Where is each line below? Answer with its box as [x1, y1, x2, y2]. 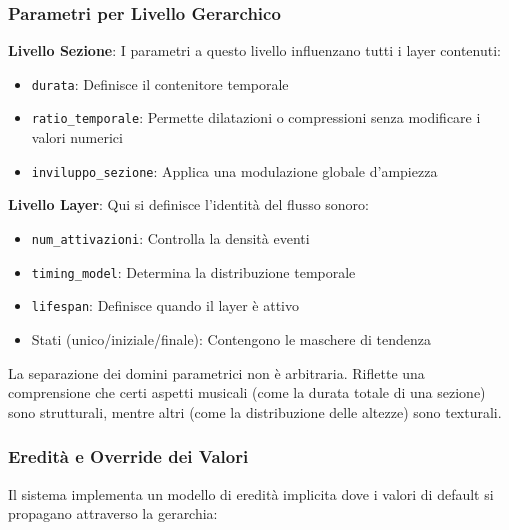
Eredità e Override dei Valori [8, 444, 249, 469]
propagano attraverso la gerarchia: [8, 503, 218, 524]
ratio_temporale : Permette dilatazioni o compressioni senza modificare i [31, 107, 481, 128]
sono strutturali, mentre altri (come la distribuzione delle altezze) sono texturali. [8, 401, 502, 422]
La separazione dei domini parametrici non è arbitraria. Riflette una [8, 362, 425, 383]
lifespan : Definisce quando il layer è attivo [31, 295, 299, 316]
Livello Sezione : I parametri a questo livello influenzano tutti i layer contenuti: [8, 40, 501, 61]
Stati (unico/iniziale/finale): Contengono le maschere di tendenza [31, 328, 431, 349]
